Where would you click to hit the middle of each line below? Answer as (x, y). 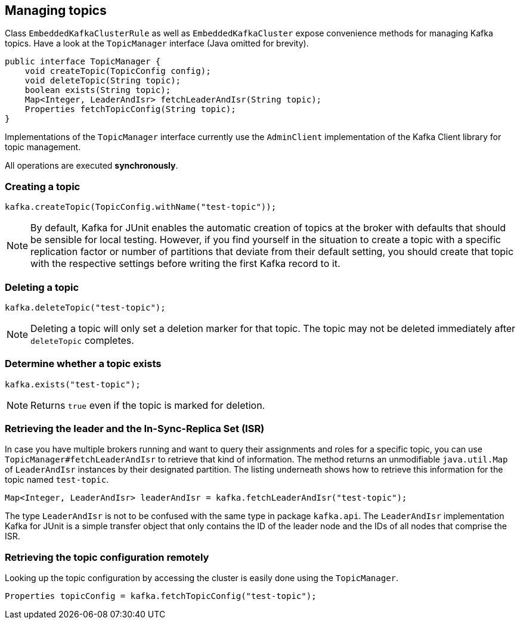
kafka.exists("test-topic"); (73, 384)
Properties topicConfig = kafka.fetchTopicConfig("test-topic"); (161, 596)
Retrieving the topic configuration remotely (107, 557)
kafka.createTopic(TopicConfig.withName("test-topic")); (141, 207)
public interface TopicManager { (83, 62)
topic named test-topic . (57, 480)
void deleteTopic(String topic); (103, 81)
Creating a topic (43, 186)
